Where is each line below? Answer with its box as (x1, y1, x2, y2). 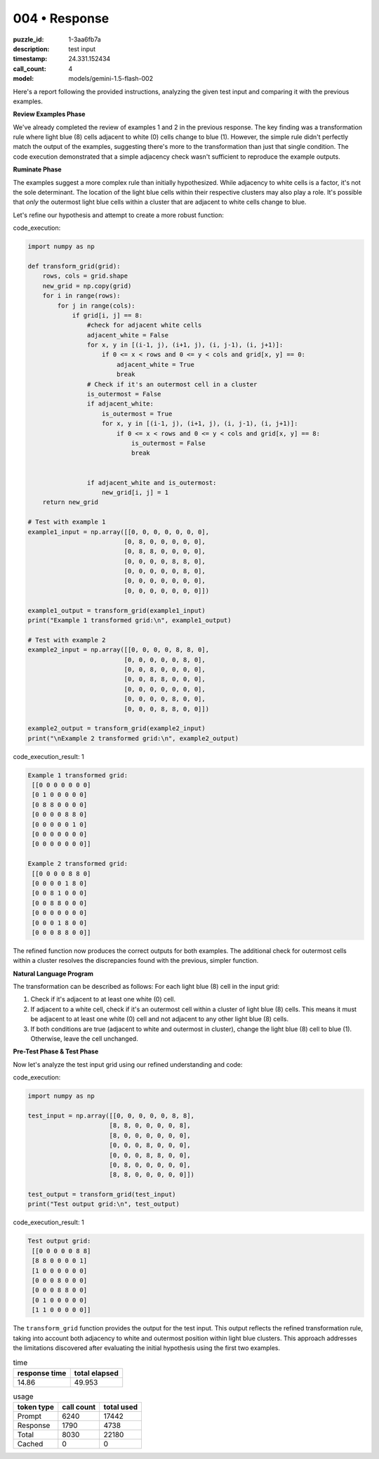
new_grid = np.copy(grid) (42, 282, 132, 290)
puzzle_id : (13, 35, 44, 44)
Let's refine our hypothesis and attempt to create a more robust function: (13, 211, 224, 219)
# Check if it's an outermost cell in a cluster (86, 380, 258, 388)
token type (17, 1402, 54, 1412)
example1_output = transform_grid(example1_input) (27, 607, 206, 614)
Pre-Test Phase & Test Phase (13, 1047, 99, 1056)
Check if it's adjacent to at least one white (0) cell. (30, 995, 175, 1004)
